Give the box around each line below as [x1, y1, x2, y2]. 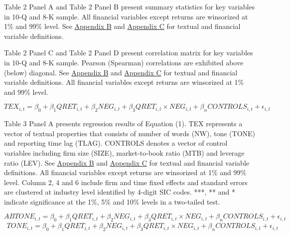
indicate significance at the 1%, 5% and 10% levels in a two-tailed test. [4, 196, 220, 207]
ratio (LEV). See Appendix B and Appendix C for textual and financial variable [4, 157, 249, 168]
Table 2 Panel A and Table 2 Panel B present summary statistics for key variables [4, 1, 255, 11]
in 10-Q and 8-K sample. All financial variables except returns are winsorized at [4, 11, 248, 21]
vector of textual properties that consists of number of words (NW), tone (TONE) [4, 128, 255, 138]
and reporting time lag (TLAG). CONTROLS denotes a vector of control [4, 138, 228, 148]
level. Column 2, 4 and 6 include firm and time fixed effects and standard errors [4, 177, 248, 187]
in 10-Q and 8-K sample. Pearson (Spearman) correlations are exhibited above [4, 57, 244, 67]
